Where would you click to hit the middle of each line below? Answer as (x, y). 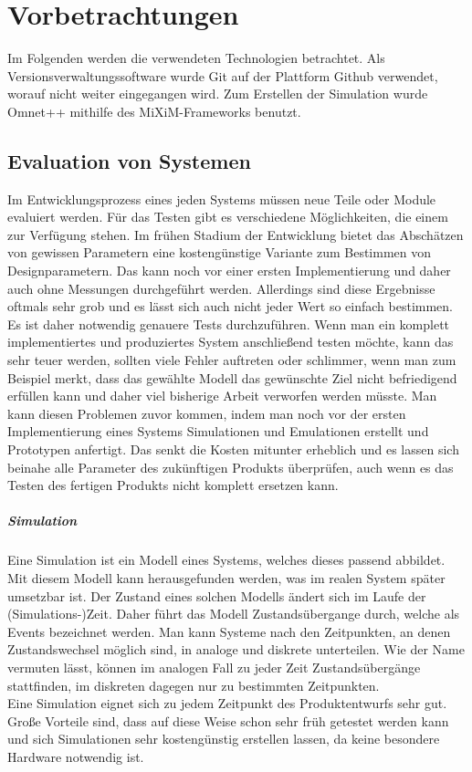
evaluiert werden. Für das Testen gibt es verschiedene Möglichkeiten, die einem (228, 217)
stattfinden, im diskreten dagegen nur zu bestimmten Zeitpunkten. (194, 685)
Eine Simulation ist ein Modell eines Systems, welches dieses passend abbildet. (226, 560)
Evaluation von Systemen (129, 160)
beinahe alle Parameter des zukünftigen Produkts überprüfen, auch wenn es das (231, 467)
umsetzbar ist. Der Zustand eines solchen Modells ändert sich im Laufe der (217, 595)
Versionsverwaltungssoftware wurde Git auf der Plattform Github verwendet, (223, 75)
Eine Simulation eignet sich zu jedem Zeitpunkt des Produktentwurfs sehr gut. (227, 703)
